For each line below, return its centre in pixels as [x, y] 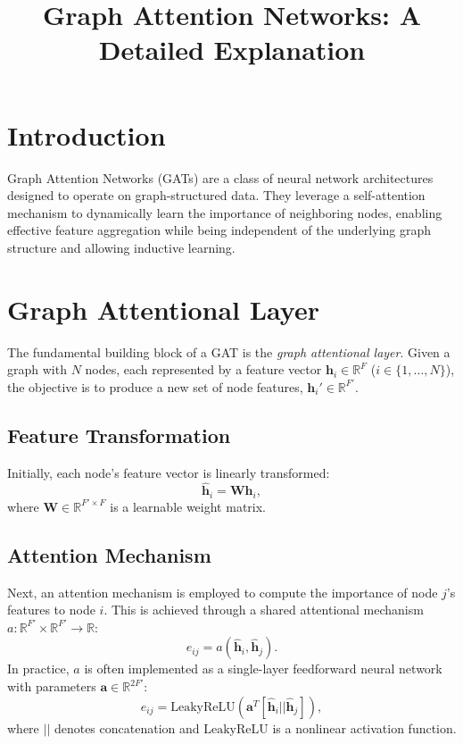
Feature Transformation [119, 435]
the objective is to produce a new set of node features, [155, 386]
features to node [51, 610]
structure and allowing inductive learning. [121, 247]
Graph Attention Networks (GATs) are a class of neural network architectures [220, 177]
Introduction [87, 134]
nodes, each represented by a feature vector [203, 369]
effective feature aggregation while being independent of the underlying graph [219, 230]
